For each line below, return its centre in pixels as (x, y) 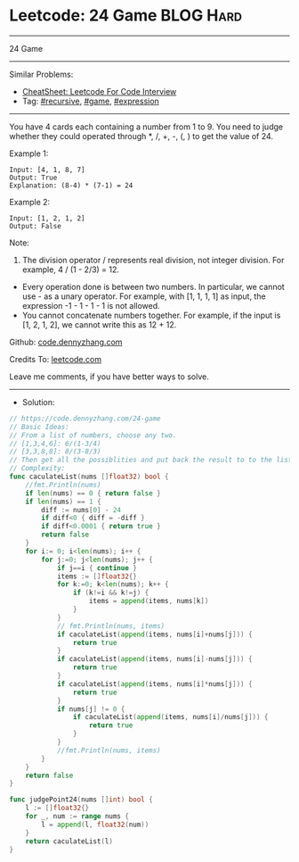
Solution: (38, 402)
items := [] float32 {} (97, 576)
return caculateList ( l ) (69, 841)
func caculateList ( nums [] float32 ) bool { (89, 477)
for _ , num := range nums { (77, 816)
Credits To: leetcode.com (56, 359)
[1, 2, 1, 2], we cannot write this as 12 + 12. (99, 324)
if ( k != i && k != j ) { (111, 593)
